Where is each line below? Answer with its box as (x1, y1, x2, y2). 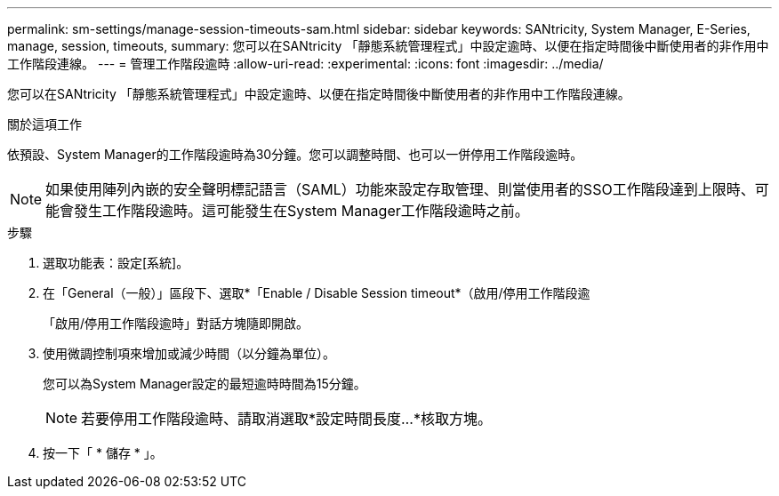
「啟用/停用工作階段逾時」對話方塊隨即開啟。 (43, 316, 309, 331)
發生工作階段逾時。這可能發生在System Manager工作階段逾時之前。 (74, 202, 529, 220)
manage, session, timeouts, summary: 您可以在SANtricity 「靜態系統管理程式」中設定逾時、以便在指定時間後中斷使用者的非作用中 (7, 38, 769, 53)
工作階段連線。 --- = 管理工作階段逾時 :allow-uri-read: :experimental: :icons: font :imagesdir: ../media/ (7, 56, 604, 71)
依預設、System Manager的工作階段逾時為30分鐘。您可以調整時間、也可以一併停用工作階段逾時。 (7, 147, 583, 162)
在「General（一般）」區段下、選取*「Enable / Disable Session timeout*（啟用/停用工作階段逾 (43, 285, 590, 300)
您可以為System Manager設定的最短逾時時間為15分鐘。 (43, 376, 366, 391)
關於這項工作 (7, 116, 82, 132)
